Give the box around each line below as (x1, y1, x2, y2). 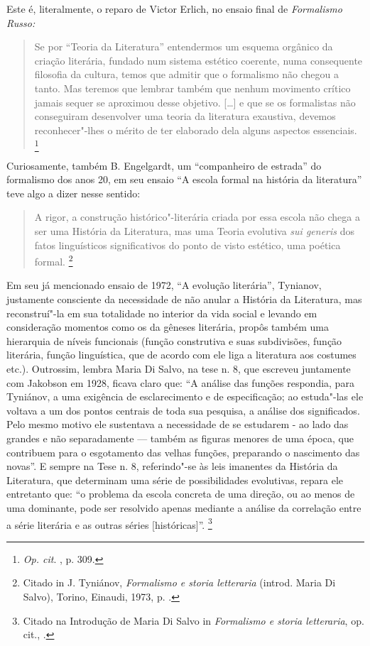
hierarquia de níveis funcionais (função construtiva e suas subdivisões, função (6, 333, 342, 348)
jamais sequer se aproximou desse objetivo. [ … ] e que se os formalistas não (34, 94, 356, 109)
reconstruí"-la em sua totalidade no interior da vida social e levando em (6, 305, 317, 320)
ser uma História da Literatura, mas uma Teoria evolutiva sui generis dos (34, 224, 354, 239)
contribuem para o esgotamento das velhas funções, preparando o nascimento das (6, 444, 360, 459)
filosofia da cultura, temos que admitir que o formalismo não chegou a (34, 67, 339, 82)
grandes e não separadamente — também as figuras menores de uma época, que (6, 431, 354, 446)
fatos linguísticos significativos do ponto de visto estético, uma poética (34, 237, 341, 252)
